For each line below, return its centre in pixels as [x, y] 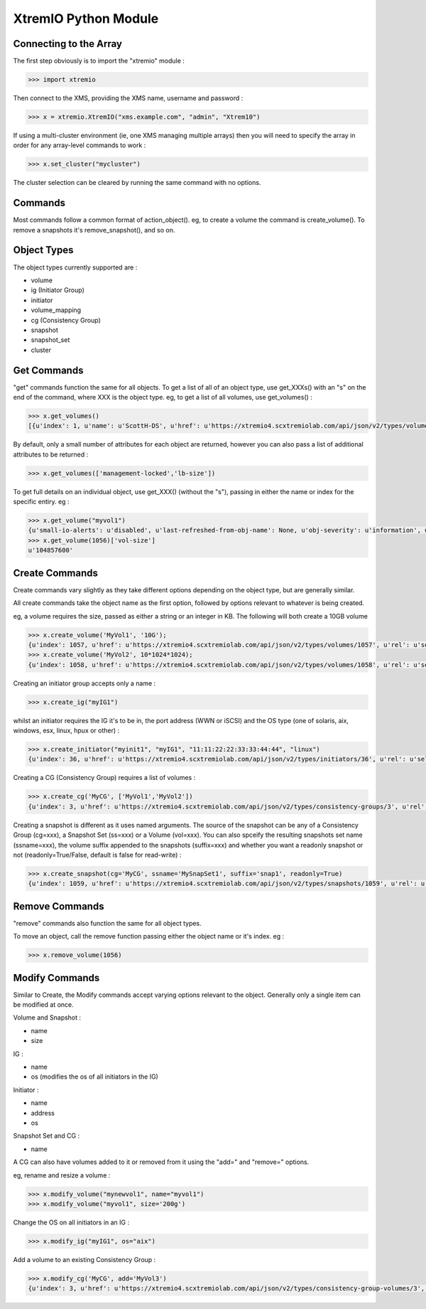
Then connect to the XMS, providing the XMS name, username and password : [128, 98]
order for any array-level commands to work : [80, 145]
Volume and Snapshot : [47, 1017]
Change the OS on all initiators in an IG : [71, 1222]
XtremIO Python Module [86, 18]
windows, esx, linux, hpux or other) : [66, 731]
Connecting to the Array [67, 44]
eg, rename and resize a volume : [62, 1175]
